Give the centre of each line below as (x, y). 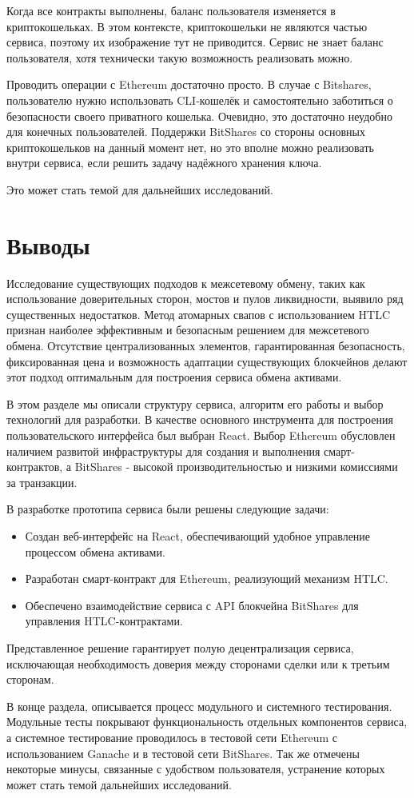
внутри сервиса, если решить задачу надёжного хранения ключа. (164, 163)
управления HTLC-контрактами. (104, 621)
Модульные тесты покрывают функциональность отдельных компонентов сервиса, (207, 722)
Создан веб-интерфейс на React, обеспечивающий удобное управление (198, 535)
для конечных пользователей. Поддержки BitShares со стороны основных (186, 132)
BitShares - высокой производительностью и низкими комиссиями (236, 467)
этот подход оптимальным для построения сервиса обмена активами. (174, 377)
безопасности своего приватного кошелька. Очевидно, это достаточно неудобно (199, 116)
